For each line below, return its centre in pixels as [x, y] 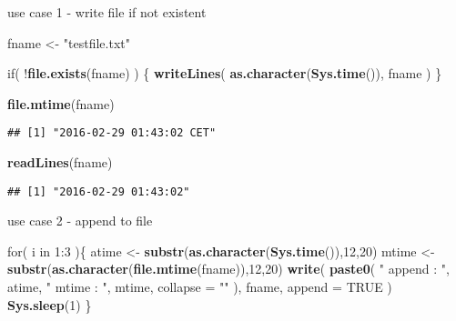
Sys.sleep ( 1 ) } [50, 304]
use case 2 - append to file [80, 221]
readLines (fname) [60, 162]
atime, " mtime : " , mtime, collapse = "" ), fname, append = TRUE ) [200, 287]
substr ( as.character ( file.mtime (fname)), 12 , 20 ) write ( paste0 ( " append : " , [228, 269]
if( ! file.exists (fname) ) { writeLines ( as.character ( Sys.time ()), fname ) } [225, 73]
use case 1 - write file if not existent [107, 12]
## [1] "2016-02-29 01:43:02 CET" [112, 133]
